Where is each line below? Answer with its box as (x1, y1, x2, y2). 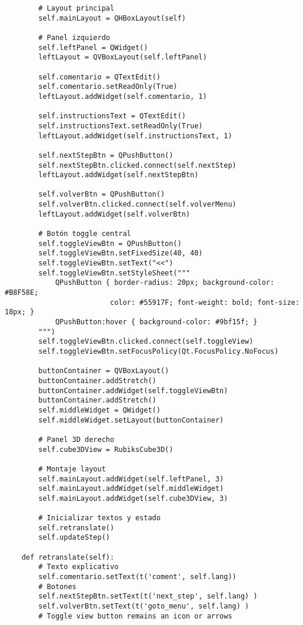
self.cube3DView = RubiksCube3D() (38, 445, 174, 454)
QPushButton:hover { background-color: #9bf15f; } (55, 318, 258, 326)
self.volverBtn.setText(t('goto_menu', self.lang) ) (38, 602, 249, 611)
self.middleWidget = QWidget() (38, 405, 161, 414)
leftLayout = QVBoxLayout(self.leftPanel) (38, 53, 207, 62)
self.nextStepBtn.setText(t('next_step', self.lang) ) (38, 592, 258, 601)
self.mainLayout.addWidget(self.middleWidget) (38, 484, 224, 493)
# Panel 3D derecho (38, 435, 115, 444)
